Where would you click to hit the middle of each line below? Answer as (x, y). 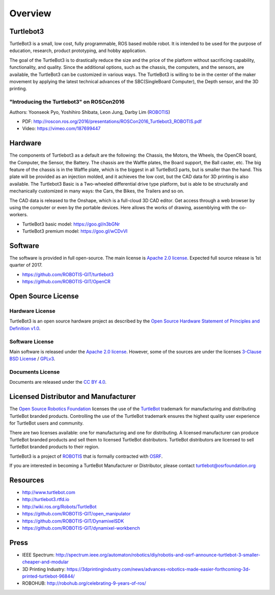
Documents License (35, 372)
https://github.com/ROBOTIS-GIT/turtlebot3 (68, 274)
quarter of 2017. (26, 265)
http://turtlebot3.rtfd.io (46, 500)
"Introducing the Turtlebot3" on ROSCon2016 (67, 102)
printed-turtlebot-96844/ (48, 576)
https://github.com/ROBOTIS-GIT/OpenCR (66, 282)
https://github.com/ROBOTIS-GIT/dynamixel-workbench (81, 528)
